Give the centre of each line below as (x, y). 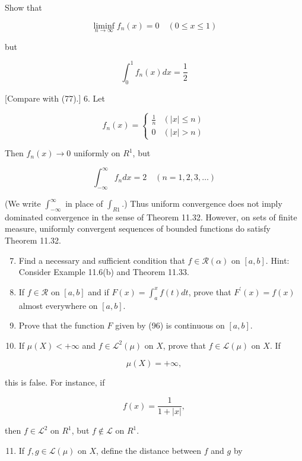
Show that (23, 7)
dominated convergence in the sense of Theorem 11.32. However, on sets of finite (151, 217)
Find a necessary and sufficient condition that (102, 260)
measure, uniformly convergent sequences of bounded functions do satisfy (138, 228)
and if (98, 291)
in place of (84, 203)
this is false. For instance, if (55, 382)
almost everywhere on (58, 305)
